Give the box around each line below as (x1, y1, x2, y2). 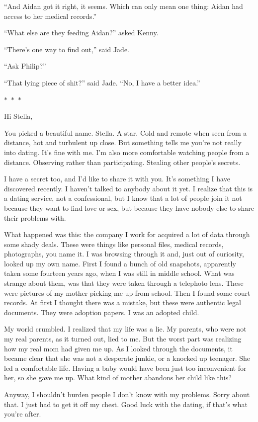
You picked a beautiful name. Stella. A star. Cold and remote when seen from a (4, 127, 247, 138)
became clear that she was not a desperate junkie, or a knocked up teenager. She (4, 353, 251, 363)
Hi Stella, (4, 111, 33, 121)
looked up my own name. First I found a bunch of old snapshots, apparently (4, 258, 236, 268)
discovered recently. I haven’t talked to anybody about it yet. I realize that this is (4, 183, 253, 193)
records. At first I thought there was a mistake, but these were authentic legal (4, 297, 241, 308)
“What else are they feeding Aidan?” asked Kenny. (4, 27, 159, 38)
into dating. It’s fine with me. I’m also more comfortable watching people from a (4, 147, 250, 157)
